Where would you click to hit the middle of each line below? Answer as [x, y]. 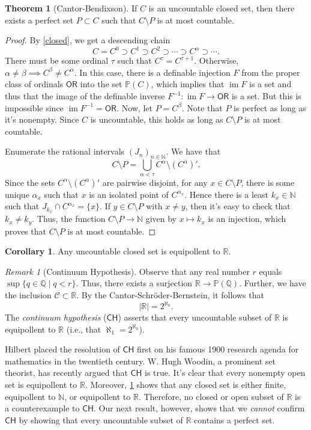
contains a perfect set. [234, 419]
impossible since [34, 107]
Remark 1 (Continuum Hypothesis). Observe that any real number [127, 271]
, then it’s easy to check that [238, 206]
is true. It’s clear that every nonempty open [225, 373]
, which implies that [188, 84]
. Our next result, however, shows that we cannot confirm [199, 408]
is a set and [270, 84]
